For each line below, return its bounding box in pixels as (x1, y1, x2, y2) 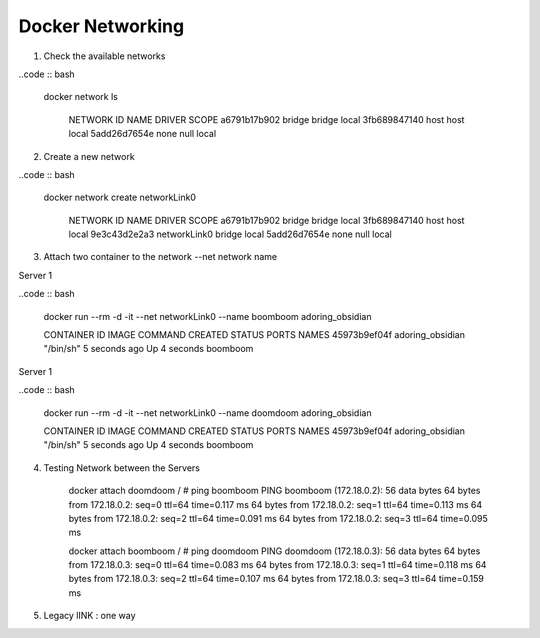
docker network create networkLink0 (43, 191, 197, 204)
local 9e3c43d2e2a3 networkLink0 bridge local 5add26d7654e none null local (68, 228, 392, 240)
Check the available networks (43, 50, 166, 62)
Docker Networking (18, 15, 185, 37)
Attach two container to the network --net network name (43, 251, 278, 263)
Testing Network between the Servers (43, 461, 200, 474)
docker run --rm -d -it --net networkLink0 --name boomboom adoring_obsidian (43, 310, 372, 322)
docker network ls (43, 91, 119, 103)
